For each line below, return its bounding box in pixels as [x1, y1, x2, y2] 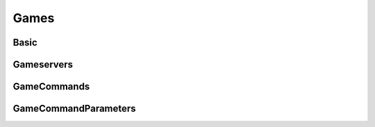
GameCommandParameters [12, 103, 136, 115]
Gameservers [12, 59, 73, 70]
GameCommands [12, 81, 90, 92]
